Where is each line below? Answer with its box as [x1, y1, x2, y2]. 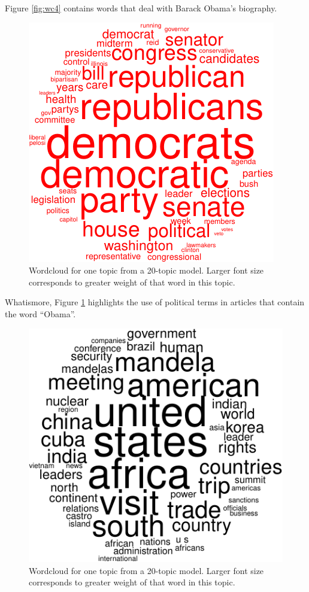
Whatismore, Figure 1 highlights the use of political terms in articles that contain [5, 296, 305, 308]
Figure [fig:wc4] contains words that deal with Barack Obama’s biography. [5, 2, 277, 14]
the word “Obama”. [5, 307, 76, 320]
